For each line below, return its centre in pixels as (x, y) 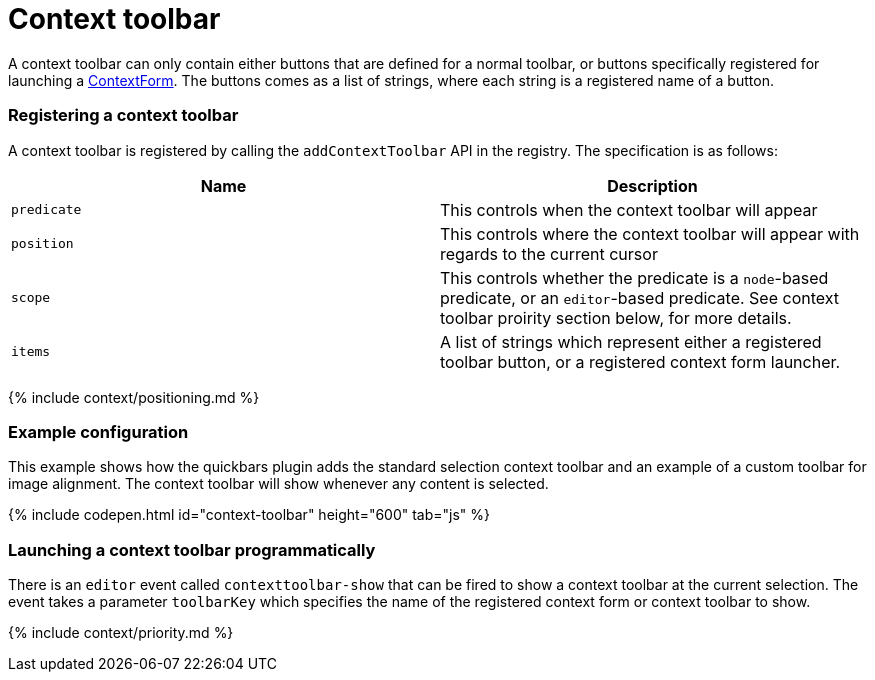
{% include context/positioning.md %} (134, 397)
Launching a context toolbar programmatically (192, 549)
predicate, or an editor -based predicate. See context (640, 297)
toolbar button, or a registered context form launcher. (640, 361)
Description (652, 185)
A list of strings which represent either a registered (631, 341)
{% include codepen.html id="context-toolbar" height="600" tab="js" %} (249, 515)
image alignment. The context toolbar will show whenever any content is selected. (278, 484)
